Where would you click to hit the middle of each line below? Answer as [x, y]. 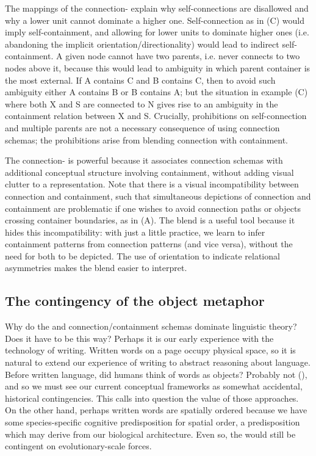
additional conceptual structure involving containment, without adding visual [149, 172]
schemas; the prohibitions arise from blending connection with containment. [147, 139]
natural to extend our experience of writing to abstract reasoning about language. [158, 362]
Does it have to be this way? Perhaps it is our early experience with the [139, 338]
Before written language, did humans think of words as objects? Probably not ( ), [156, 374]
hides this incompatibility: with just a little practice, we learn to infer [135, 232]
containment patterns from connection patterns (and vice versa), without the [149, 244]
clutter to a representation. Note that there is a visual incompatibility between [152, 184]
